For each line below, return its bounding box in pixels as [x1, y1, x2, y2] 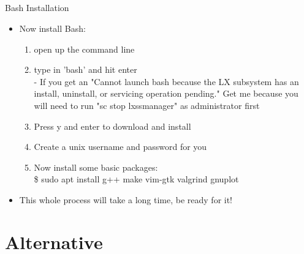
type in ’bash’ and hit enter [34, 63, 137, 76]
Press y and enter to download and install [34, 119, 191, 132]
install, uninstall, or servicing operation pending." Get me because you [34, 87, 298, 100]
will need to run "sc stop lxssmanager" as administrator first [34, 99, 260, 111]
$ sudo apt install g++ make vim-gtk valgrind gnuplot [34, 173, 239, 185]
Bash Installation [5, 1, 69, 14]
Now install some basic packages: [34, 160, 158, 173]
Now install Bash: [19, 21, 86, 34]
